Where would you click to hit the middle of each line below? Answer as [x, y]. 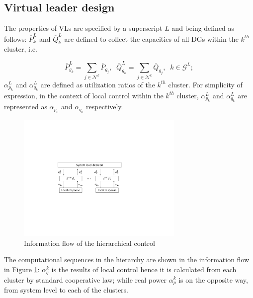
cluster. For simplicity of [205, 84]
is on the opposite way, [213, 279]
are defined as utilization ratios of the [98, 84]
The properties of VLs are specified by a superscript [83, 28]
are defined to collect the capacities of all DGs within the [151, 38]
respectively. [105, 107]
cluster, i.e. [21, 49]
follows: [15, 38]
